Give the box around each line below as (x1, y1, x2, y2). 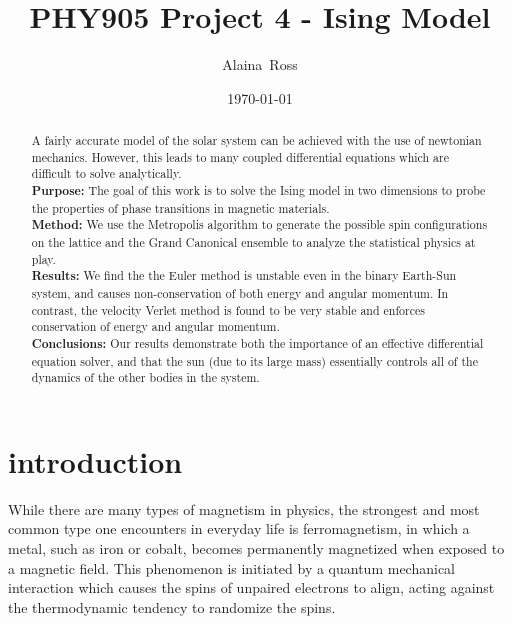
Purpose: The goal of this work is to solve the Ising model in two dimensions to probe (31, 182, 486, 200)
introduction (8, 440, 183, 481)
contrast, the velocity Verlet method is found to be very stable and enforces (31, 301, 425, 318)
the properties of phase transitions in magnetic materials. (31, 199, 330, 216)
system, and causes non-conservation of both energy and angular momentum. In (31, 285, 449, 302)
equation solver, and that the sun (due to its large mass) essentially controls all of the (31, 352, 478, 369)
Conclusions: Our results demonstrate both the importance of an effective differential (31, 334, 484, 352)
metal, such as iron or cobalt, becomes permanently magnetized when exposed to (8, 538, 505, 559)
